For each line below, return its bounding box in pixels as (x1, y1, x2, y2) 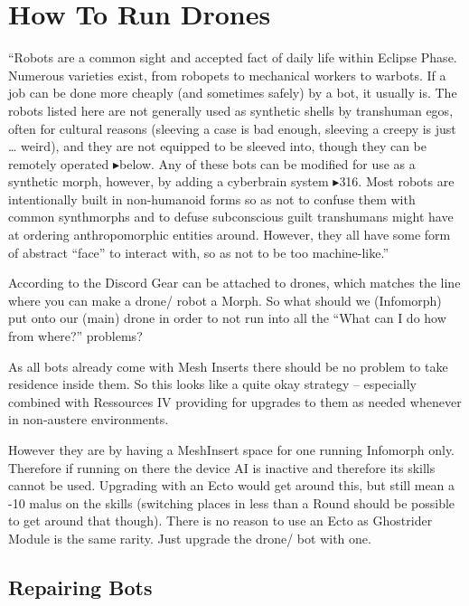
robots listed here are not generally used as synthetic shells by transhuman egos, (8, 100, 454, 119)
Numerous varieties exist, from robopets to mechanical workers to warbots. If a (8, 65, 446, 84)
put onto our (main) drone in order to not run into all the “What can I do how (8, 308, 446, 327)
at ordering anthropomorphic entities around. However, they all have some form (8, 225, 451, 244)
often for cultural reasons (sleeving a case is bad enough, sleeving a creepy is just (8, 118, 456, 137)
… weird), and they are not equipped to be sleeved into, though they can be (8, 137, 427, 156)
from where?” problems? (8, 327, 143, 346)
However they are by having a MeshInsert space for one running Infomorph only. (8, 440, 455, 459)
